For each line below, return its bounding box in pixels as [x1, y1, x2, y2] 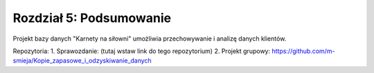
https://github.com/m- [271, 47, 335, 55]
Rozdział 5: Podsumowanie [12, 10, 172, 25]
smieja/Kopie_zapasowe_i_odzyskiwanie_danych [12, 56, 152, 65]
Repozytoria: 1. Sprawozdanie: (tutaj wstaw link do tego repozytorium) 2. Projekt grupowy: [12, 47, 270, 55]
